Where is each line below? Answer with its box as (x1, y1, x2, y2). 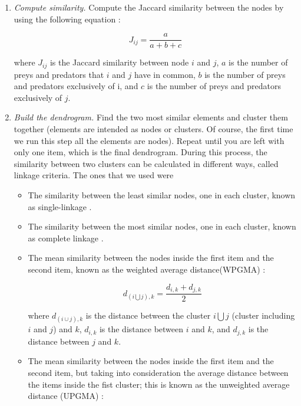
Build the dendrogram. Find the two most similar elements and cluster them (14, 111, 288, 123)
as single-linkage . (28, 200, 92, 212)
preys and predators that (14, 68, 104, 80)
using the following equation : (14, 12, 121, 25)
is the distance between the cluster (85, 309, 211, 322)
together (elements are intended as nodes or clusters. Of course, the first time (14, 123, 293, 135)
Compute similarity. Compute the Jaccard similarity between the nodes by (14, 1, 284, 13)
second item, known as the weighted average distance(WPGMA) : (28, 263, 266, 276)
